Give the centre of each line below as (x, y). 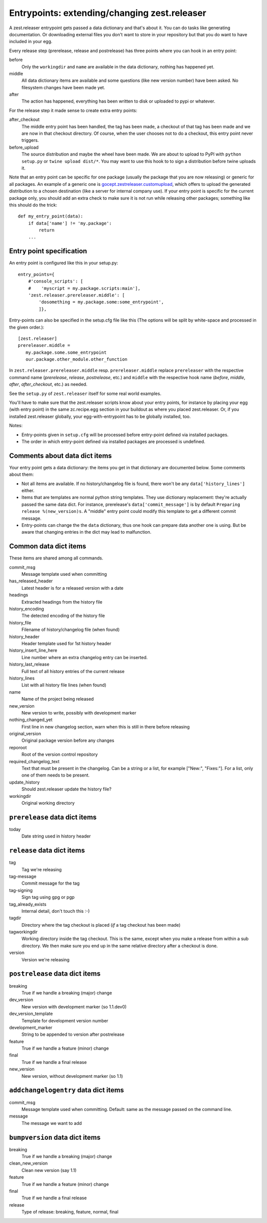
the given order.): (27, 327)
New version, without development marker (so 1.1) (72, 1076)
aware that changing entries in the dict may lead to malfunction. (87, 532)
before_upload (24, 147)
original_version (25, 734)
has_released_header (31, 581)
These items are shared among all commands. (56, 558)
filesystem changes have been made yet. (63, 87)
